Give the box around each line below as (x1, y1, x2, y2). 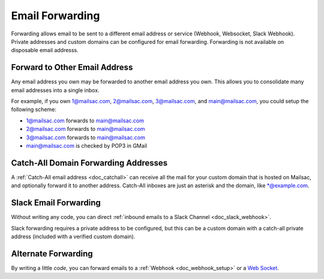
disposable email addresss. (11, 47, 79, 54)
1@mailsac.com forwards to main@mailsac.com (26, 117, 144, 124)
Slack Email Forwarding (11, 198, 101, 208)
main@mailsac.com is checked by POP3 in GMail (26, 142, 147, 149)
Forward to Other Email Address (11, 62, 133, 73)
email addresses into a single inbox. (11, 86, 100, 94)
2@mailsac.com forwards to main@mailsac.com (26, 125, 145, 133)
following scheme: (11, 106, 57, 113)
